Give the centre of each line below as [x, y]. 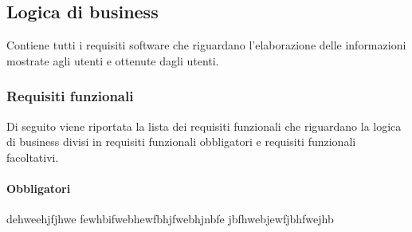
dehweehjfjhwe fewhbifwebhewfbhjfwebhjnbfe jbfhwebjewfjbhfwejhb [170, 219]
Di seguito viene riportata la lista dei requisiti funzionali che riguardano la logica [204, 126]
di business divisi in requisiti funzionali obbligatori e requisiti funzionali [181, 142]
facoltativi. [33, 157]
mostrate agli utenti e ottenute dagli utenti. [113, 60]
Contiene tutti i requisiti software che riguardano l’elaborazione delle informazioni [206, 45]
